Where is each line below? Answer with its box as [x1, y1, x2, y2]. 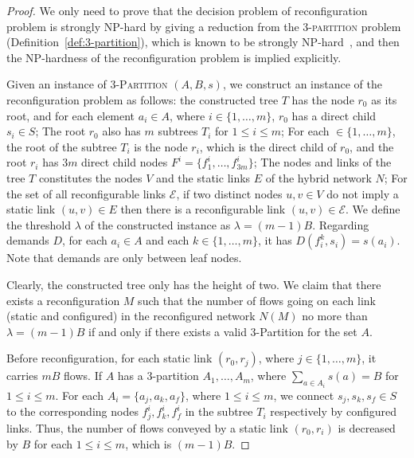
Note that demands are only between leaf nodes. [6, 249, 242, 266]
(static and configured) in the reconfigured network [6, 307, 256, 324]
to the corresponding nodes [6, 403, 139, 420]
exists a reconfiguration [6, 292, 120, 308]
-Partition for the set [256, 323, 357, 339]
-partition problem [308, 18, 401, 34]
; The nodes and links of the [253, 154, 392, 170]
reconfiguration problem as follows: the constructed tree [6, 91, 279, 108]
